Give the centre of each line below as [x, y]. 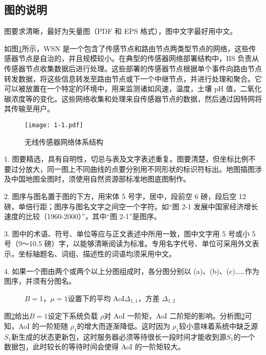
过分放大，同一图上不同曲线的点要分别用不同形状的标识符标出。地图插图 [133, 169]
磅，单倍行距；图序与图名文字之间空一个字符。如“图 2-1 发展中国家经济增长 [131, 206]
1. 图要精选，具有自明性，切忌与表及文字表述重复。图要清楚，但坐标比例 [126, 159]
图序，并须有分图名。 [40, 281]
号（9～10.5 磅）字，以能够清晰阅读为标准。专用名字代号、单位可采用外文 [128, 243]
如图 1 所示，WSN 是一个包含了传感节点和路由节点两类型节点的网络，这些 [127, 48]
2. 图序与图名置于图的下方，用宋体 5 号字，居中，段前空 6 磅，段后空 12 [125, 196]
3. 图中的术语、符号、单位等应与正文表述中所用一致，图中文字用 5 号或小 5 [130, 233]
